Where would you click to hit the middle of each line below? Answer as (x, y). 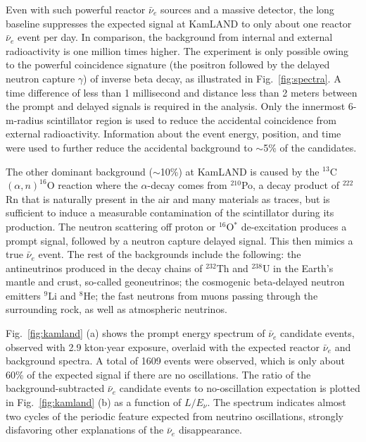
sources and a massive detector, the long (247, 9)
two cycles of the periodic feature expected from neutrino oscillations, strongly (175, 416)
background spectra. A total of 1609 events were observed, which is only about (175, 361)
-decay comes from (187, 185)
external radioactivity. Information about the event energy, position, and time (173, 134)
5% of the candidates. (310, 147)
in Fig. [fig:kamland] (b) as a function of (94, 402)
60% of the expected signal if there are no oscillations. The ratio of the (158, 374)
